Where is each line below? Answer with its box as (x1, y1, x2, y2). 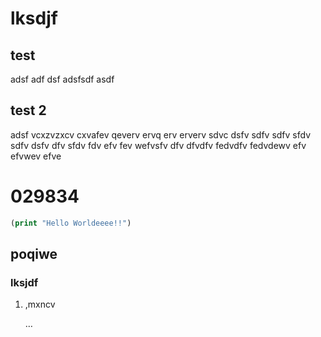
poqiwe (10, 246, 58, 263)
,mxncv (24, 298, 56, 311)
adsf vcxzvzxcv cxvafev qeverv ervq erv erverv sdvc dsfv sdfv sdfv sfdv (10, 128, 312, 141)
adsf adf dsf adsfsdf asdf (10, 73, 115, 85)
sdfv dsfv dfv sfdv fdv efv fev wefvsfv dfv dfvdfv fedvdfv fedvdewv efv (10, 139, 307, 151)
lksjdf (10, 275, 39, 289)
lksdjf (10, 7, 58, 30)
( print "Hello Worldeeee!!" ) (10, 218, 132, 228)
